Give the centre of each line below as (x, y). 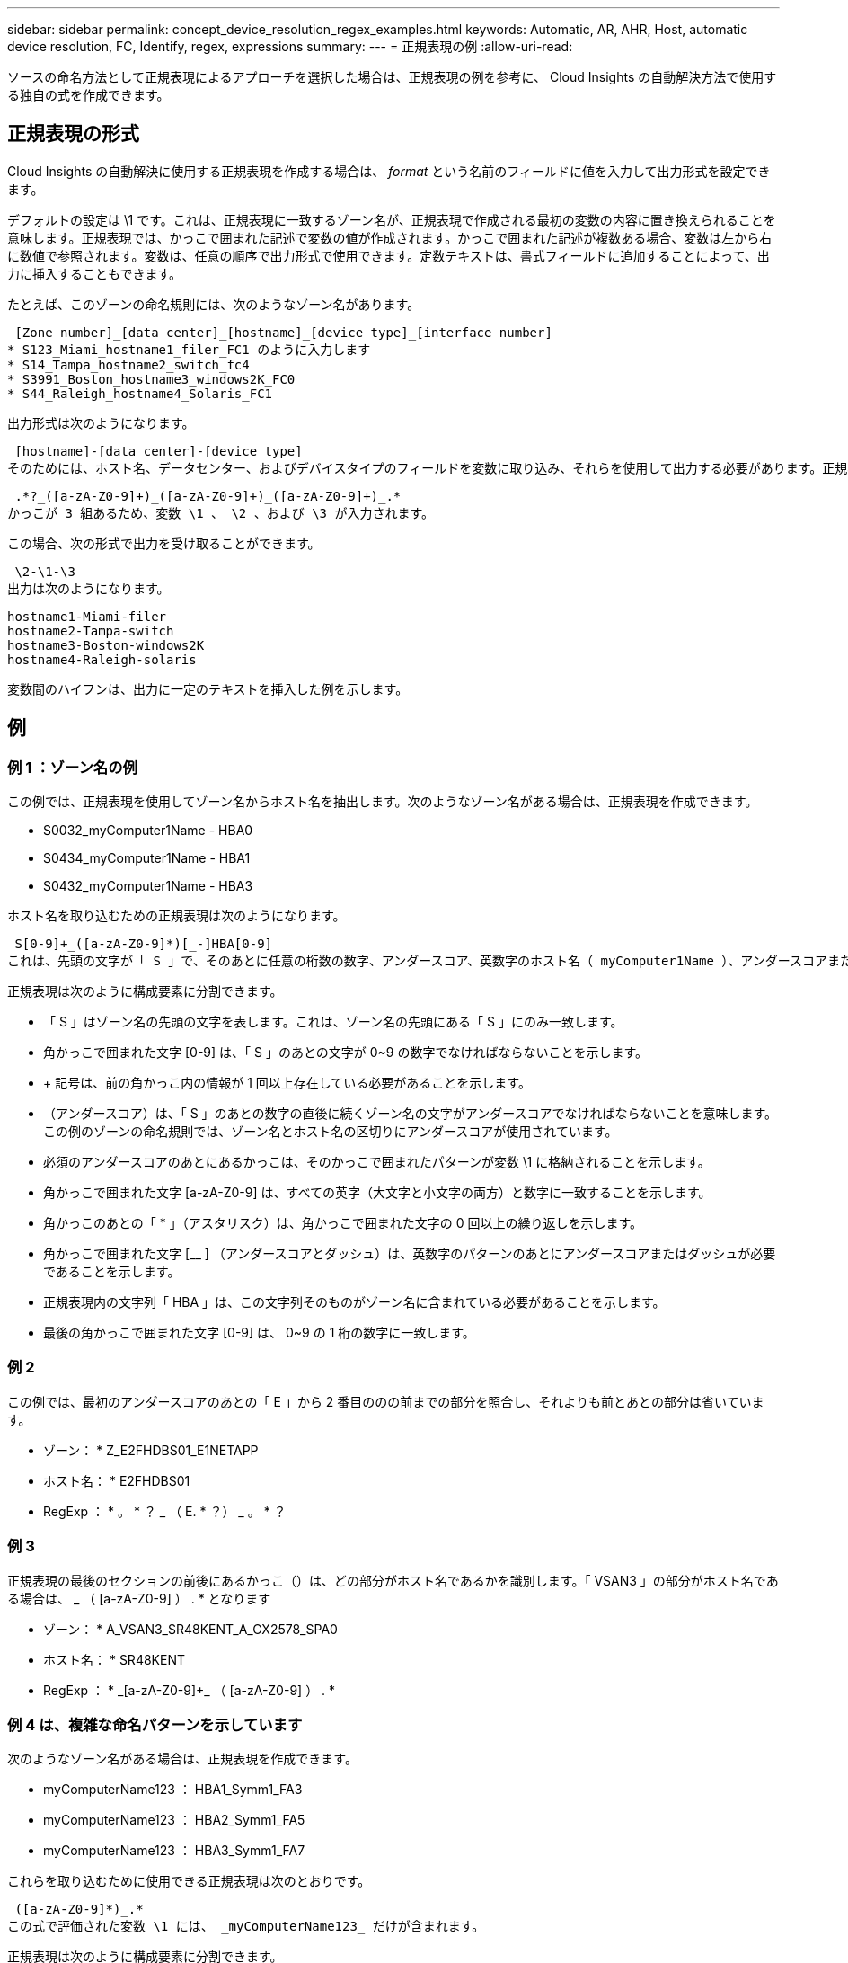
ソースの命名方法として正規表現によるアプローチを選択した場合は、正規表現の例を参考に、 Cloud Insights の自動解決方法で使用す (392, 77)
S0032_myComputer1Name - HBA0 (148, 830)
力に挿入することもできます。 (95, 273)
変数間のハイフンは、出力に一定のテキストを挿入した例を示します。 (208, 688)
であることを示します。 (112, 1272)
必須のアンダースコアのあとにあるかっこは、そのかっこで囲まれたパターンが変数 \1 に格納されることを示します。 (377, 1162)
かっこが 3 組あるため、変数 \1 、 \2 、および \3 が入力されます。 (221, 513)
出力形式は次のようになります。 (101, 422)
